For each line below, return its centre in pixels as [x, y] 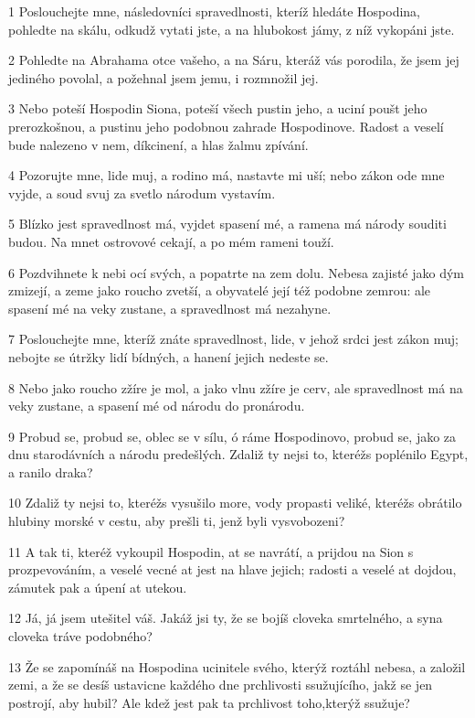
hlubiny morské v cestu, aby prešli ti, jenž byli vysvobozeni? [177, 521]
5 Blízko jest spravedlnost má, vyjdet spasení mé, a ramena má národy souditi [227, 224]
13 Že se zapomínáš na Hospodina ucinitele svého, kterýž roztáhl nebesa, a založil [237, 666]
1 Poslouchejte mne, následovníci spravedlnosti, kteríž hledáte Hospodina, [215, 11]
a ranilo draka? [51, 472]
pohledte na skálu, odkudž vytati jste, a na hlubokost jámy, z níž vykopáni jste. [232, 29]
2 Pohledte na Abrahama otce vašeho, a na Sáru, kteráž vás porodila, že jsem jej [234, 60]
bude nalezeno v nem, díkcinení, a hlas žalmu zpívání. [158, 144]
